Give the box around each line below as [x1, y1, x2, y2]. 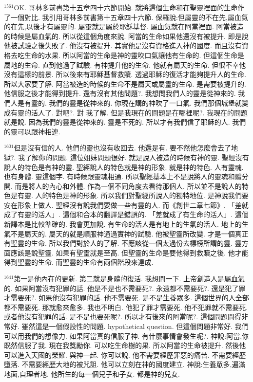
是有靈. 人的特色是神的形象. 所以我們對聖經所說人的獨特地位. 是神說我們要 [10, 190, 249, 200]
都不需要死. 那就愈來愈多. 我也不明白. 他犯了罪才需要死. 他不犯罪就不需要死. [4, 302, 248, 312]
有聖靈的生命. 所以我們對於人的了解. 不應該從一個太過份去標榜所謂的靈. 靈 [4, 238, 242, 248]
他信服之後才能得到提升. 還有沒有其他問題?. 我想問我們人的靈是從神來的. [4, 88, 236, 98]
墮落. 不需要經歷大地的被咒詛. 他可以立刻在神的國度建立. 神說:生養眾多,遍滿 [4, 359, 246, 369]
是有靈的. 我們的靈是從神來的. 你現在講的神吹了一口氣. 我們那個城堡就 [17, 97, 242, 108]
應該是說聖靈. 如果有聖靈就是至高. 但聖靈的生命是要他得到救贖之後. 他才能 [10, 247, 249, 257]
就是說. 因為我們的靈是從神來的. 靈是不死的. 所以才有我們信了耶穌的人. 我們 [4, 117, 246, 127]
